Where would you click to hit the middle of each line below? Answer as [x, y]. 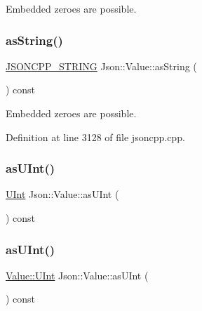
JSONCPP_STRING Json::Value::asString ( [101, 66]
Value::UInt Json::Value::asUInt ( [77, 275]
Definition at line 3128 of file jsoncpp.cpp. [95, 137]
